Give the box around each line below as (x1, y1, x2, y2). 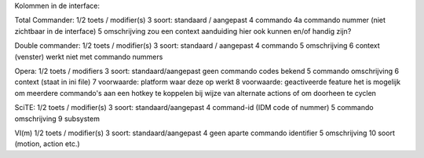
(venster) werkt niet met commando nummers (14, 52, 163, 61)
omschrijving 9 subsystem (14, 114, 100, 123)
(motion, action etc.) (14, 139, 80, 149)
